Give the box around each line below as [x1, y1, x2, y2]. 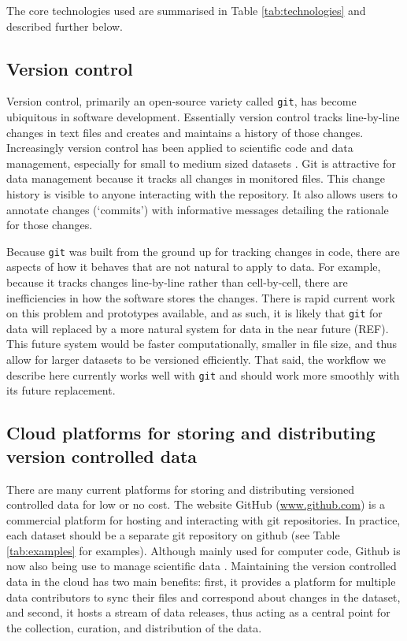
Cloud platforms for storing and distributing [6, 421, 376, 445]
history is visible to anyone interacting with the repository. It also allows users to [6, 186, 398, 202]
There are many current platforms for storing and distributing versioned [6, 480, 355, 497]
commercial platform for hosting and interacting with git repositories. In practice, [6, 511, 401, 528]
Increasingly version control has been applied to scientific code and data [6, 139, 353, 156]
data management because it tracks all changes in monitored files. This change [6, 170, 386, 187]
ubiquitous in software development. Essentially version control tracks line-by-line [6, 109, 400, 125]
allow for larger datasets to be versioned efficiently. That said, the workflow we [6, 351, 386, 368]
